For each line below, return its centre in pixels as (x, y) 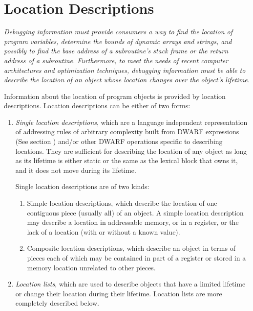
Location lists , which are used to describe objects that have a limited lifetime (130, 284)
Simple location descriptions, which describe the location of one (122, 203)
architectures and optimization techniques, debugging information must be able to (125, 70)
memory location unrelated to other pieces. (91, 267)
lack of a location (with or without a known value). (104, 231)
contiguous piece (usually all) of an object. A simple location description (135, 212)
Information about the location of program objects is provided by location (115, 96)
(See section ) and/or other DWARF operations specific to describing (119, 141)
